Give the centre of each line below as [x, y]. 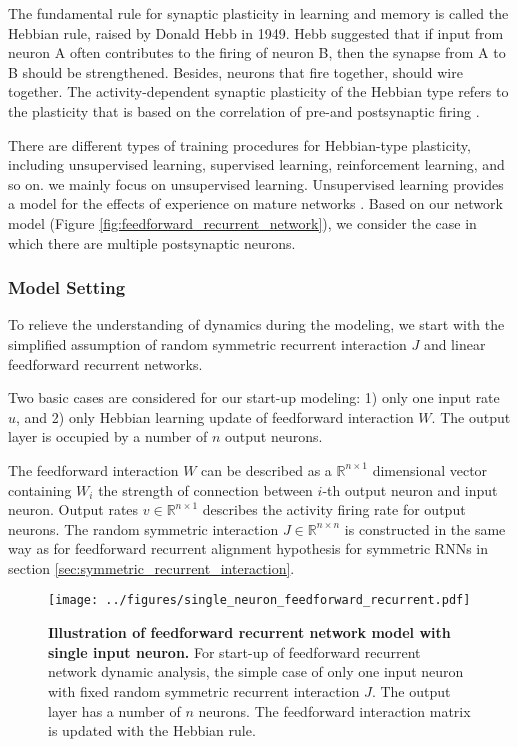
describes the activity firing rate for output [334, 509]
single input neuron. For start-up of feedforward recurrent [234, 651]
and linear [454, 343]
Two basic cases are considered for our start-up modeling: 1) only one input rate [254, 397]
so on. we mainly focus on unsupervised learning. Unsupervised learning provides [256, 183]
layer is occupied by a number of [108, 436]
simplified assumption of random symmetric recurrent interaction [207, 343]
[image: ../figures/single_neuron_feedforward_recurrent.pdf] [259, 600]
